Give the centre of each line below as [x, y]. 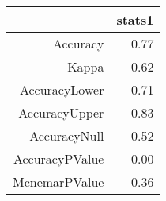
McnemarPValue [58, 182]
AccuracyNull [67, 135]
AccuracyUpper [61, 112]
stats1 [135, 19]
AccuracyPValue [58, 158]
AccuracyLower [62, 89]
